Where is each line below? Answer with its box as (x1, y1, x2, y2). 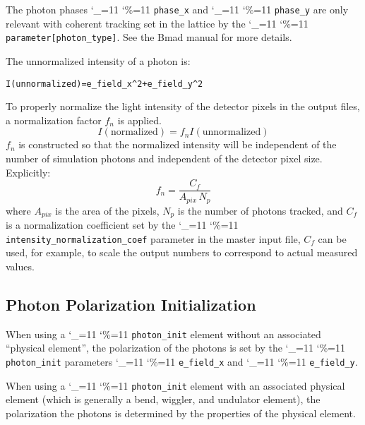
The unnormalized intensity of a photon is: (6, 53, 191, 68)
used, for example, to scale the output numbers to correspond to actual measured (6, 245, 358, 260)
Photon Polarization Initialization (6, 293, 256, 315)
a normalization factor (6, 112, 102, 127)
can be (318, 231, 347, 246)
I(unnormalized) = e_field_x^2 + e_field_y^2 (6, 78, 203, 89)
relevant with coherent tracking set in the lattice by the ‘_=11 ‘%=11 (6, 16, 309, 30)
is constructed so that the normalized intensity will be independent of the (18, 137, 337, 152)
